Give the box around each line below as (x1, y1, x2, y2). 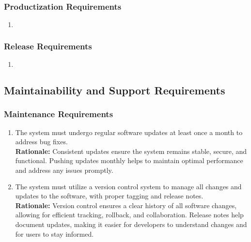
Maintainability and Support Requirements (4, 83, 225, 98)
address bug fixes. (15, 136, 68, 147)
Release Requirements (4, 40, 92, 52)
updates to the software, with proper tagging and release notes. (15, 191, 204, 201)
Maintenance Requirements (4, 108, 113, 120)
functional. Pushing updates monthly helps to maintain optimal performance (15, 155, 243, 166)
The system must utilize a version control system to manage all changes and (15, 181, 242, 191)
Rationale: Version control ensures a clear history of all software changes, (15, 200, 237, 210)
